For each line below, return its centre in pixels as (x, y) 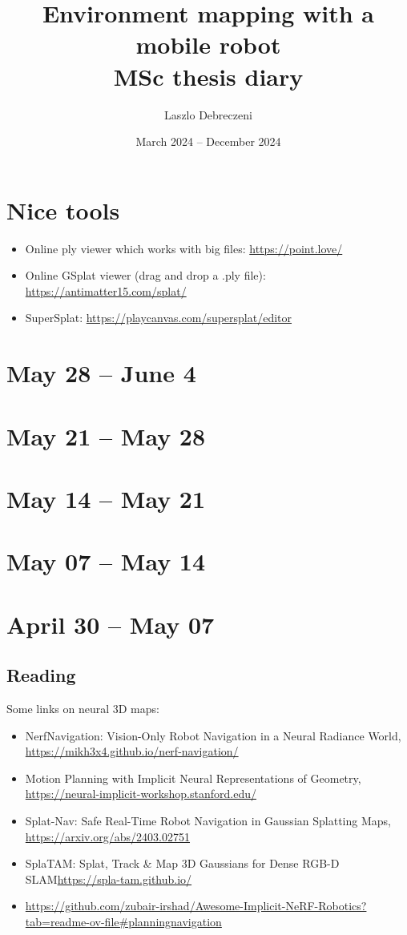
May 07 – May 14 (106, 561)
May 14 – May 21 (106, 498)
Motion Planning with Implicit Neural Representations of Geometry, (193, 778)
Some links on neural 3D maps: (83, 709)
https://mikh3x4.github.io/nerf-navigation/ (132, 751)
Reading (41, 675)
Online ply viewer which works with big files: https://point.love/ (184, 248)
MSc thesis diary (208, 76)
